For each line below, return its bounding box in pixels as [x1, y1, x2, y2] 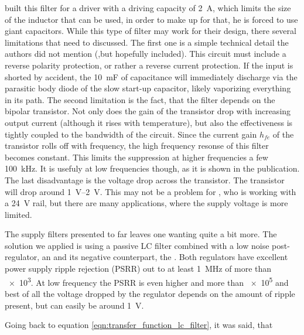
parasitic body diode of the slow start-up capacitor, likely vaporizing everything [5, 82, 291, 94]
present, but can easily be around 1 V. [5, 299, 144, 311]
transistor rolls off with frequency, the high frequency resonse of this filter [5, 139, 269, 152]
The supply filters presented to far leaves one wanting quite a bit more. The [5, 228, 277, 240]
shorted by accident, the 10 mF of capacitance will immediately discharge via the [5, 70, 298, 83]
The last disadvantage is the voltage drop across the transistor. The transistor [5, 173, 285, 186]
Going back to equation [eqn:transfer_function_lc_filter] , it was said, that [5, 319, 273, 331]
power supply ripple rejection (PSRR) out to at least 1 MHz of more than [5, 262, 272, 275]
